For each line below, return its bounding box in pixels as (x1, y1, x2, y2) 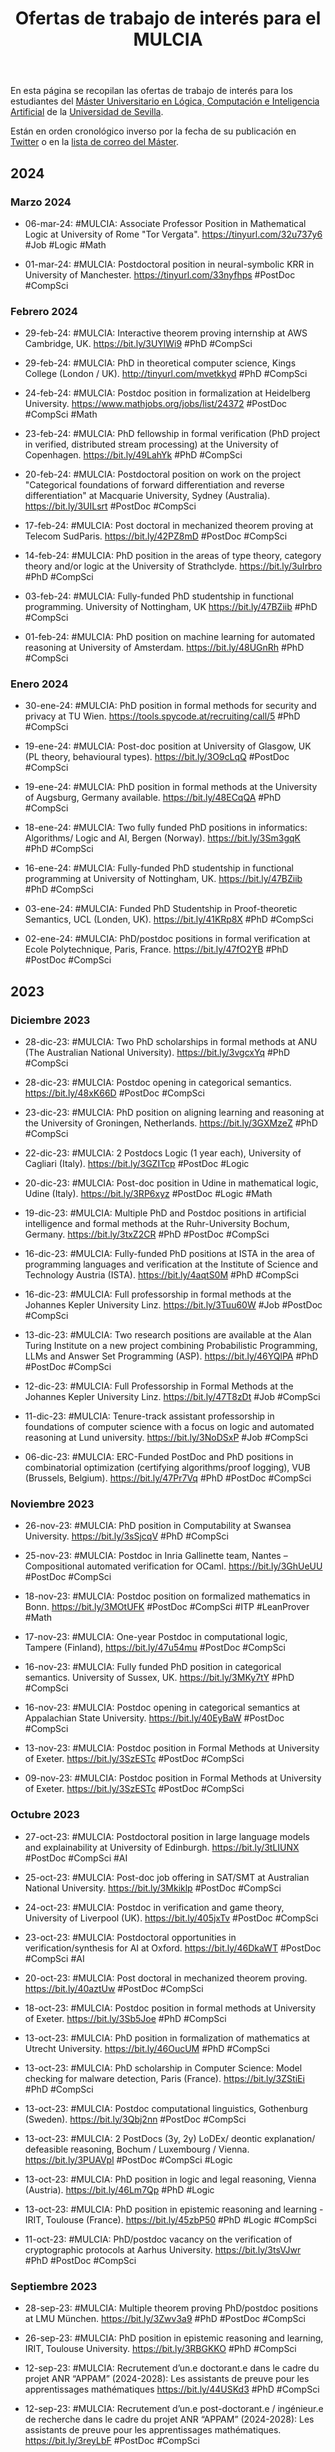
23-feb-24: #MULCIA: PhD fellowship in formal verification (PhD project (24, 428, 321, 440)
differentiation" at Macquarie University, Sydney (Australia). (24, 490, 271, 502)
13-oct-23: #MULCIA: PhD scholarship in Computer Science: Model (24, 2062, 303, 2074)
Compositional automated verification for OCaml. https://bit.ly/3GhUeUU (24, 1560, 323, 1572)
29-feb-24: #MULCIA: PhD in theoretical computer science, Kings (24, 357, 297, 369)
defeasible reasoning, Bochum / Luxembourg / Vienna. (24, 2143, 250, 2155)
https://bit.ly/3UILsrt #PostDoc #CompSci (24, 500, 197, 512)
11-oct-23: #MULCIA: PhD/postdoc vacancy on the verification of (24, 2233, 293, 2245)
